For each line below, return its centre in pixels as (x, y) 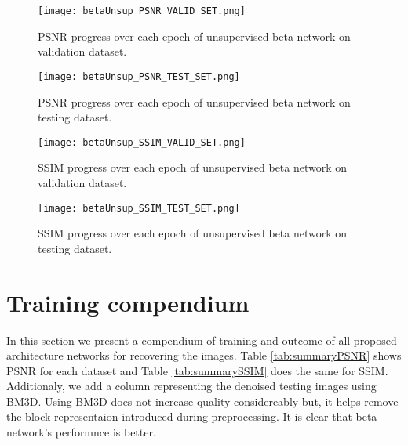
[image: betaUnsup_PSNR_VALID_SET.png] (142, 11)
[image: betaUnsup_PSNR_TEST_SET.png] (139, 76)
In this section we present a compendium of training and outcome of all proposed (202, 340)
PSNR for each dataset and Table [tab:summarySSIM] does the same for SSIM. (197, 370)
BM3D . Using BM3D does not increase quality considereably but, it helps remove (202, 401)
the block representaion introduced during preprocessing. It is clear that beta (192, 416)
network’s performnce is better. (81, 432)
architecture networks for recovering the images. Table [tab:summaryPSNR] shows (204, 355)
